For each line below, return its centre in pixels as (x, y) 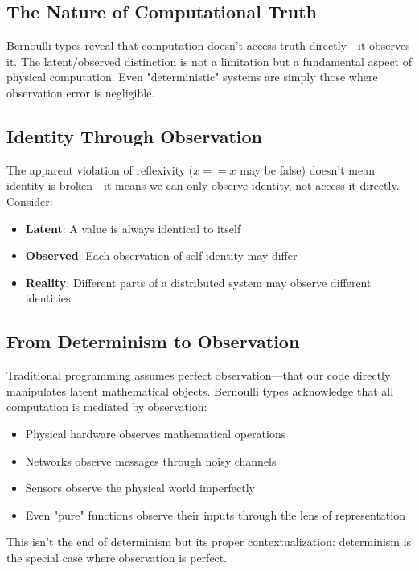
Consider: (30, 201)
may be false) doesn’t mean (308, 169)
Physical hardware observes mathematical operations (156, 433)
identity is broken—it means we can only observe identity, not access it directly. (203, 185)
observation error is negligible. (81, 92)
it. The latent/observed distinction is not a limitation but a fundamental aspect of (209, 61)
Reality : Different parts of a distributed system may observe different (198, 282)
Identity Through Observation (135, 136)
